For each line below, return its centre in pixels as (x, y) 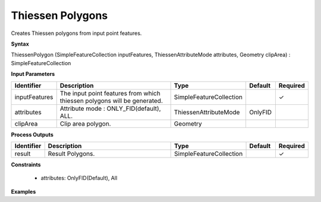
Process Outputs (32, 134)
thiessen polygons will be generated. (111, 101)
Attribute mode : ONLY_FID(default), (110, 108)
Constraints (26, 164)
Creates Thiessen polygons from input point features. (76, 33)
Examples (23, 191)
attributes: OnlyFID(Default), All (79, 178)
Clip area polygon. (85, 123)
